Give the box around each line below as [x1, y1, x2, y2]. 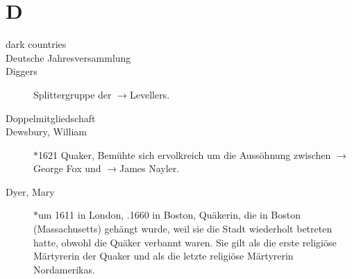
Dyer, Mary [6, 184, 55, 198]
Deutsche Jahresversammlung [6, 50, 131, 65]
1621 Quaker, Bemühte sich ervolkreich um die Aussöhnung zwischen [38, 147, 331, 162]
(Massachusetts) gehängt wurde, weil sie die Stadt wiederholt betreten [33, 221, 333, 236]
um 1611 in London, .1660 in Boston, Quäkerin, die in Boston [38, 208, 301, 222]
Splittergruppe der [33, 87, 112, 101]
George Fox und [33, 161, 101, 176]
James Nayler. [119, 161, 180, 176]
